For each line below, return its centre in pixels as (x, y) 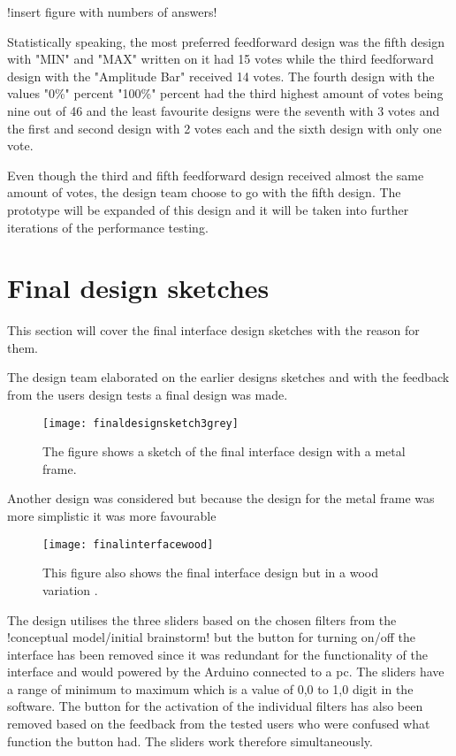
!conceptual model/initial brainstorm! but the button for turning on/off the (211, 637)
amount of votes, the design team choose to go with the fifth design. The (204, 192)
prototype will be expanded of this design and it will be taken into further (208, 209)
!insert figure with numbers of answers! (112, 11)
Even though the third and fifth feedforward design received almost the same (216, 175)
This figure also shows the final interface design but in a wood (211, 573)
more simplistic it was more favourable (112, 516)
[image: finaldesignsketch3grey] (141, 423)
